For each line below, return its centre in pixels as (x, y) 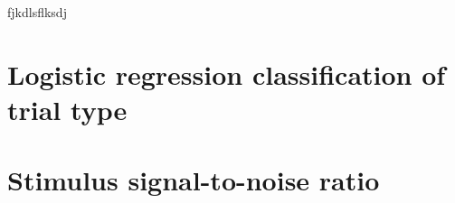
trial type (67, 109)
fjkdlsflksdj (37, 12)
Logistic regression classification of (227, 74)
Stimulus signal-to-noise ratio (194, 180)
